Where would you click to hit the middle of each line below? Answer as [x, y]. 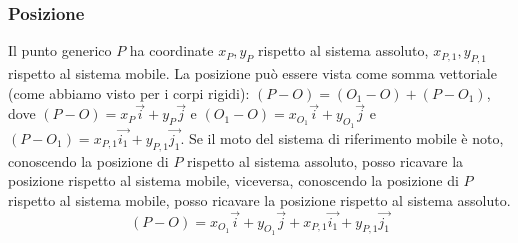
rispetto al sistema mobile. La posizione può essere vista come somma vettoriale [252, 73]
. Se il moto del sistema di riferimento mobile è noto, [342, 137]
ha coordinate [171, 50]
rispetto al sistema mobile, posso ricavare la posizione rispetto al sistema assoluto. [259, 199]
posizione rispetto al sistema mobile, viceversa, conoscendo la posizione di [233, 180]
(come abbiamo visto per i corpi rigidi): [129, 92]
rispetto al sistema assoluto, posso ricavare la [325, 160]
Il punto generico [60, 50]
